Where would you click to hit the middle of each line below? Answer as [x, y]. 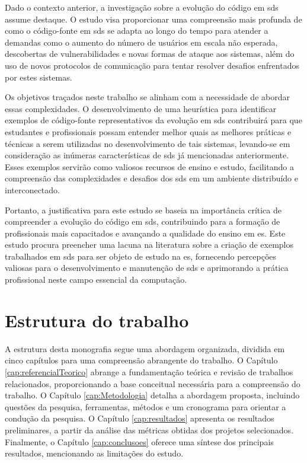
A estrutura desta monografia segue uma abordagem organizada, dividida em [145, 348]
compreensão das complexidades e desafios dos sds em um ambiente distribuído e [151, 178]
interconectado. [32, 189]
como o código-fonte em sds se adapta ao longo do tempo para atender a [137, 31]
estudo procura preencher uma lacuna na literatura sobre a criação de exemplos [149, 245]
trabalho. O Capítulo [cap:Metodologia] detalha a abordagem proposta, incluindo [152, 395]
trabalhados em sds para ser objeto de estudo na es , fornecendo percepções [141, 256]
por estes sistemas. [39, 77]
